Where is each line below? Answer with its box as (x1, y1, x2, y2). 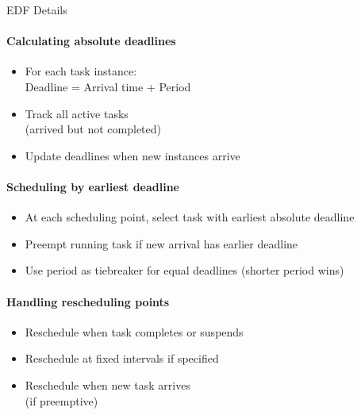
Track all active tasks (25, 105, 129, 121)
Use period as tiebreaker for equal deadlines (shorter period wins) (25, 262, 344, 279)
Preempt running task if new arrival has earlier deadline (25, 235, 298, 252)
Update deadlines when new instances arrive (25, 147, 240, 163)
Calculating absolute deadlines (6, 33, 176, 49)
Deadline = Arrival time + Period (25, 78, 191, 94)
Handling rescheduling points (6, 293, 170, 309)
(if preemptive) (25, 392, 98, 409)
